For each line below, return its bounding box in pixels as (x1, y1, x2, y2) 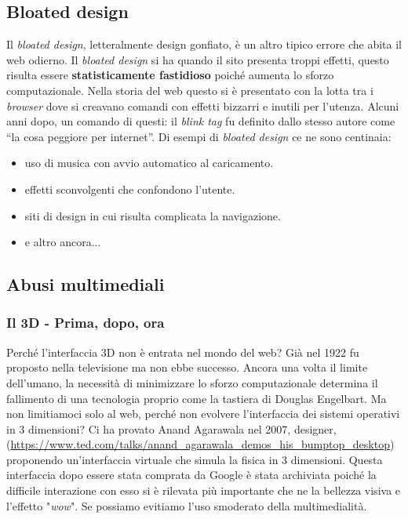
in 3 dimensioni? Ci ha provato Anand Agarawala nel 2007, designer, (6, 420, 337, 437)
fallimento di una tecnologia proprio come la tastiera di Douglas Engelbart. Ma (6, 390, 387, 406)
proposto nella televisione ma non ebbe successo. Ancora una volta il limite (6, 359, 368, 376)
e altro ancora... (24, 234, 101, 250)
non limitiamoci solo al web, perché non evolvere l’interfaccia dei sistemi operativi (6, 405, 400, 422)
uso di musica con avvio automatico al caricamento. (24, 154, 274, 171)
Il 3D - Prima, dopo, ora (6, 313, 165, 332)
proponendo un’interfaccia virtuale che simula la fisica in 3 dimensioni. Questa (6, 451, 383, 467)
